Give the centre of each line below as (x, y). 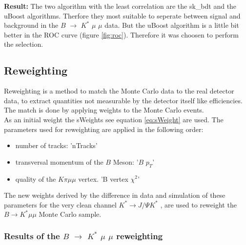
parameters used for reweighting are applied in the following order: (104, 129)
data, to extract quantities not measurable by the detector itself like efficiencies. (123, 100)
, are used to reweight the (198, 204)
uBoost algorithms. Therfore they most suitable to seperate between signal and (122, 15)
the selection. (24, 44)
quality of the (36, 179)
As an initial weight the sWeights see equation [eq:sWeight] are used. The (114, 119)
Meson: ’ (126, 161)
